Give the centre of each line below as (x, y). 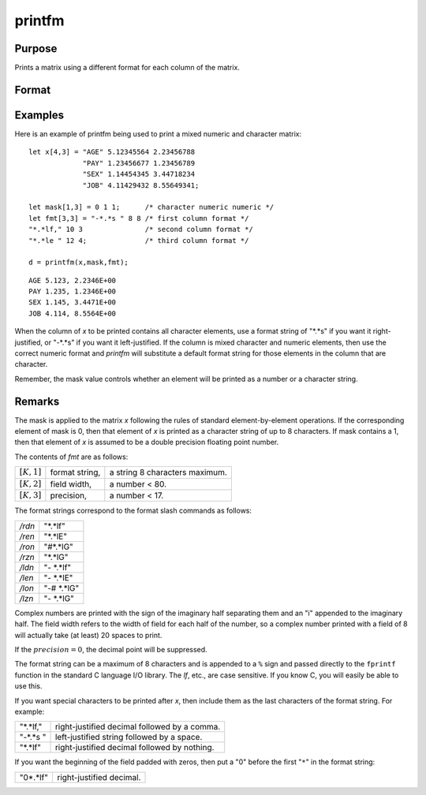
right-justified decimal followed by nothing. (135, 748)
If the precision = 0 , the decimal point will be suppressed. (111, 649)
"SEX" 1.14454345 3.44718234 (139, 174)
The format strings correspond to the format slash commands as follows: (133, 511)
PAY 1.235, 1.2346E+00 (73, 291)
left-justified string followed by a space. (129, 737)
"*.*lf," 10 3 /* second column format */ (141, 230)
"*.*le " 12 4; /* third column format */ (139, 240)
